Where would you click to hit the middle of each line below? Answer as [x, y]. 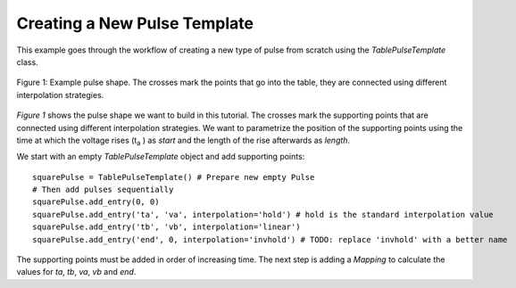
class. [28, 62]
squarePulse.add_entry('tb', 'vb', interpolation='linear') [166, 227]
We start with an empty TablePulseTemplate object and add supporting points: [161, 157]
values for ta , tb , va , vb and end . [76, 272]
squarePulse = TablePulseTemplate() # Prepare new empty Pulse [174, 177]
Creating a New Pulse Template [135, 23]
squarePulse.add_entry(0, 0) [96, 202]
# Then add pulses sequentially [103, 190]
